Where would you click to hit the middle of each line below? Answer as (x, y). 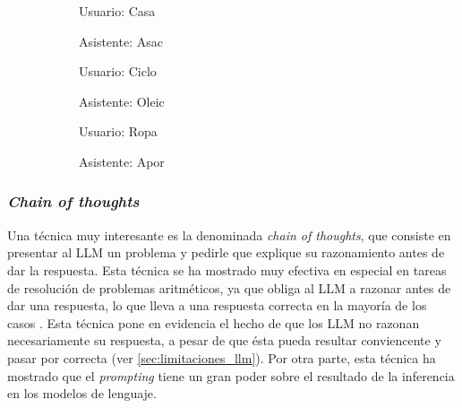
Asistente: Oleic (122, 101)
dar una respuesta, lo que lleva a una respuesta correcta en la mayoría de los (217, 305)
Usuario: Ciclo (118, 71)
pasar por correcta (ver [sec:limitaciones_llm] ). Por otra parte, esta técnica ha (222, 357)
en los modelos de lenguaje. (82, 393)
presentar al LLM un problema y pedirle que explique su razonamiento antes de (226, 252)
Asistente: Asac (121, 41)
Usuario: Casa (117, 11)
